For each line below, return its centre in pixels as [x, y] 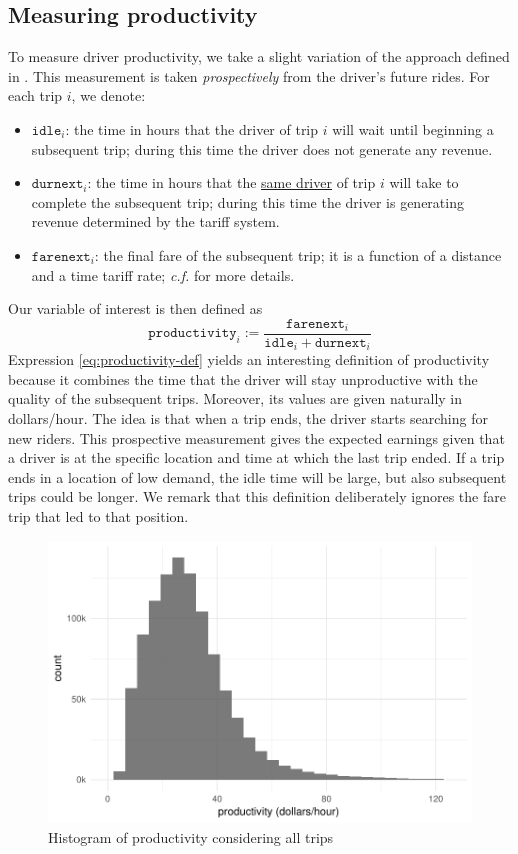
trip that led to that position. [98, 516]
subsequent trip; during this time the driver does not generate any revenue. [262, 148]
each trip [35, 95]
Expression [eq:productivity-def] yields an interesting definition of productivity [249, 359]
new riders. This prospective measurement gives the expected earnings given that [256, 437]
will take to [424, 182]
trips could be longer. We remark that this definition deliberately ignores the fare [257, 496]
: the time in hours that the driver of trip [192, 128]
